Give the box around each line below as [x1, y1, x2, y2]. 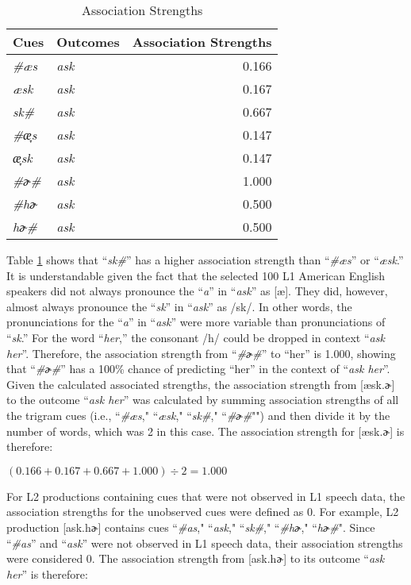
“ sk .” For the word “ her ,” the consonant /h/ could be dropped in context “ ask [6, 329, 385, 345]
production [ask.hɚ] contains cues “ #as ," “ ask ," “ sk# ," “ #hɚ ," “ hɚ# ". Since [6, 518, 375, 535]
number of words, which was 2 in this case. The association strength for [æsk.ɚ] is [6, 422, 405, 439]
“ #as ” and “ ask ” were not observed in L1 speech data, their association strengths [6, 534, 403, 551]
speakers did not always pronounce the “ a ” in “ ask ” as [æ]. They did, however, [6, 283, 388, 299]
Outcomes [56, 33, 120, 51]
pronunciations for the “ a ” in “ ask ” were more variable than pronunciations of [6, 314, 386, 330]
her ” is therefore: [6, 565, 88, 582]
